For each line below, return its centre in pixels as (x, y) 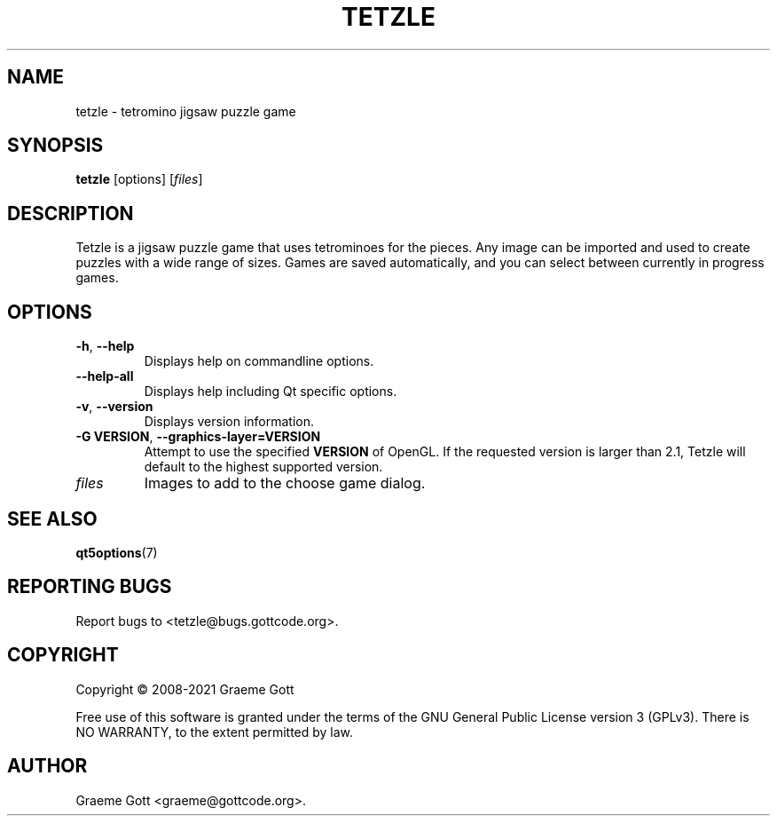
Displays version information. (229, 422)
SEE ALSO (52, 518)
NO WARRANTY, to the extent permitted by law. (215, 732)
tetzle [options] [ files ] (139, 179)
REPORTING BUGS (90, 587)
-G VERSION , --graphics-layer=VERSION (198, 437)
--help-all (105, 376)
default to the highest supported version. (263, 467)
